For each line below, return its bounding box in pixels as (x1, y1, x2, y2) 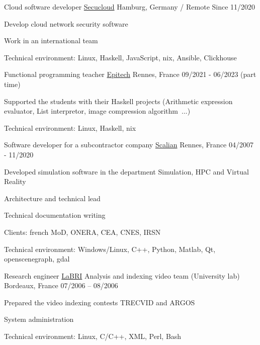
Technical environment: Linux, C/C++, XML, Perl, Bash (4, 331, 182, 341)
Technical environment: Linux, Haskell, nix (4, 122, 136, 133)
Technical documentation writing (4, 210, 106, 220)
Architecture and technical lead (4, 193, 101, 203)
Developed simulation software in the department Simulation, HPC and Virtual (4, 166, 249, 177)
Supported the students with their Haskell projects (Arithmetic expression (4, 96, 233, 106)
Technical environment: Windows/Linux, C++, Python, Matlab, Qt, (4, 243, 216, 254)
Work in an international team (4, 35, 98, 46)
